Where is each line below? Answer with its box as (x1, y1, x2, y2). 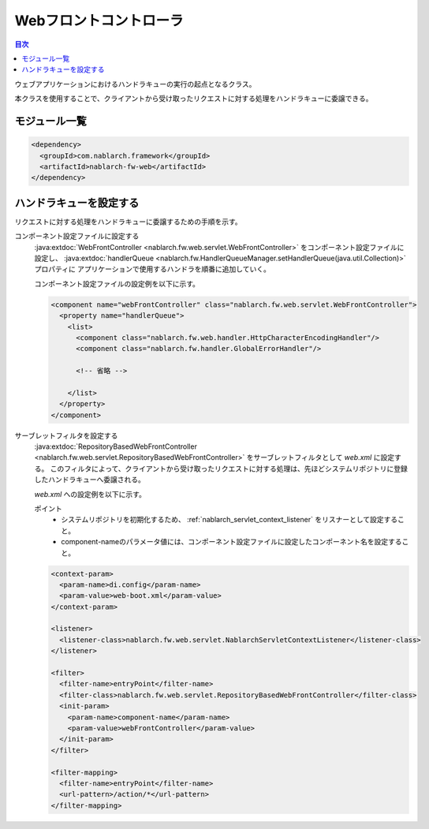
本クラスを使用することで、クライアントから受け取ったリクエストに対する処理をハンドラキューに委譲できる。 (14, 94, 373, 103)
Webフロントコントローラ (14, 12, 184, 29)
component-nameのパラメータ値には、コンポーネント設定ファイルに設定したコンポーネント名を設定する (61, 537, 402, 547)
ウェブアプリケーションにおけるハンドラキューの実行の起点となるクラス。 (14, 79, 256, 88)
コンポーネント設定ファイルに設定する (14, 231, 140, 241)
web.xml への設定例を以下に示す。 (34, 489, 146, 499)
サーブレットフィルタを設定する (14, 431, 118, 440)
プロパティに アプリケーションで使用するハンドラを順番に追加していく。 (34, 264, 271, 274)
